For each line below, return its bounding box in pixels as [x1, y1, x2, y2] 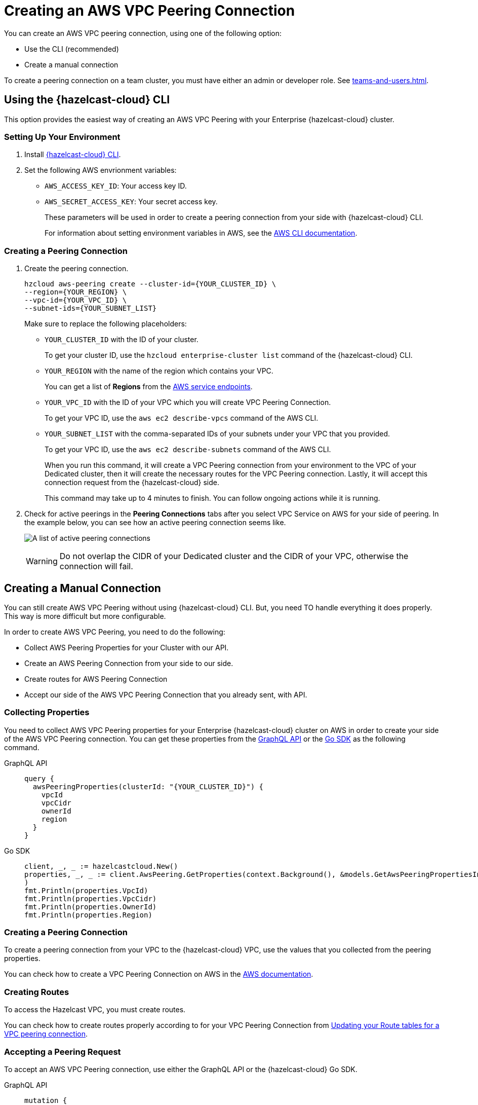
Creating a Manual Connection [4, 581, 161, 595]
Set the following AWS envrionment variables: [24, 166, 177, 175]
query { [24, 774, 55, 783]
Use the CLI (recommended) [24, 44, 119, 53]
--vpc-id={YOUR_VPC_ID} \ [24, 296, 127, 305]
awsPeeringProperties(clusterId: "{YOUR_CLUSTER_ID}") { [32, 782, 264, 791]
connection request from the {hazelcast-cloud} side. [45, 478, 219, 487]
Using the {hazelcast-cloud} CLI [4, 93, 170, 106]
